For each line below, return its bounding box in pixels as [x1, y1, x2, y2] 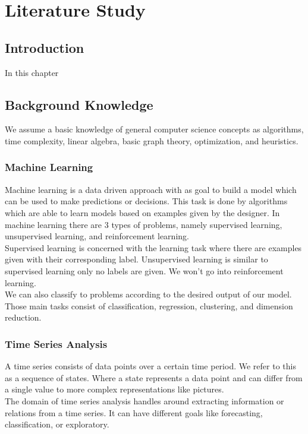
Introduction [5, 38, 84, 56]
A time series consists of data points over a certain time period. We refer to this [5, 360, 296, 372]
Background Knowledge [5, 95, 153, 113]
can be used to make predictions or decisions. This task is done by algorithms [5, 195, 288, 207]
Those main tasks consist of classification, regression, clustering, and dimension [5, 299, 293, 312]
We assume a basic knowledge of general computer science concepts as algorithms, [5, 123, 304, 135]
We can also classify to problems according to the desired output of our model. [5, 288, 292, 300]
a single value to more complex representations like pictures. [5, 383, 224, 395]
